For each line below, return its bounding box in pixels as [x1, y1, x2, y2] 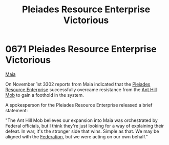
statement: [5, 107, 28, 113]
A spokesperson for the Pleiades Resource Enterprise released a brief [5, 101, 153, 108]
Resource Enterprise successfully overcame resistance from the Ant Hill [5, 86, 157, 93]
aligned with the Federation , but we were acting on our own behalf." [5, 133, 149, 139]
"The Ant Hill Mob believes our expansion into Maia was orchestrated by [5, 117, 158, 123]
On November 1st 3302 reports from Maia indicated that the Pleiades [5, 81, 151, 87]
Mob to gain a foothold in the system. [5, 92, 84, 98]
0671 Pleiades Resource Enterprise [5, 44, 157, 55]
